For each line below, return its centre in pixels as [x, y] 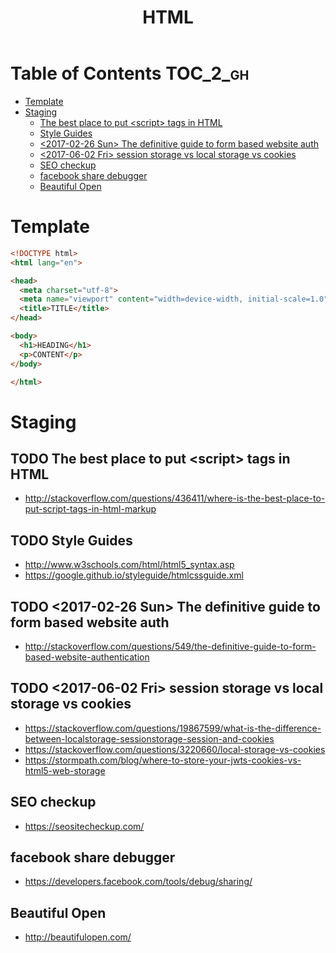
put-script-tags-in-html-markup [90, 509]
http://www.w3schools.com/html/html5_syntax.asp [129, 565]
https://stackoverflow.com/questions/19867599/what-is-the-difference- [173, 728]
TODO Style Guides [71, 540]
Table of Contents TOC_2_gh [130, 73]
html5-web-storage [65, 770]
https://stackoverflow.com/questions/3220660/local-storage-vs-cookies [175, 749]
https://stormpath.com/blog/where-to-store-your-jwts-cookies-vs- [163, 760]
